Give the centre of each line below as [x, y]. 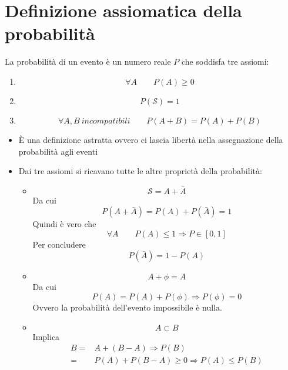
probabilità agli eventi [58, 151]
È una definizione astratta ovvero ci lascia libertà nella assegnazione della [151, 139]
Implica [46, 336]
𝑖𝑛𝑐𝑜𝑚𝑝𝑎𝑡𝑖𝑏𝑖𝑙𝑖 [106, 121]
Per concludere [59, 244]
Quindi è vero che [64, 224]
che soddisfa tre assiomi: [225, 61]
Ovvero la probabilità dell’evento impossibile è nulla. [127, 307]
